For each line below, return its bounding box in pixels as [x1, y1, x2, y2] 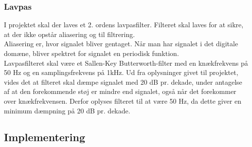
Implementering [4, 129, 85, 144]
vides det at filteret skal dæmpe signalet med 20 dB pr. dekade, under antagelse [4, 76, 242, 87]
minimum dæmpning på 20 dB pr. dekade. [4, 105, 130, 115]
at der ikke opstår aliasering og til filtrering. [4, 29, 135, 39]
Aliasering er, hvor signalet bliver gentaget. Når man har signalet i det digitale [4, 38, 238, 49]
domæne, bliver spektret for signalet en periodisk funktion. [4, 48, 179, 58]
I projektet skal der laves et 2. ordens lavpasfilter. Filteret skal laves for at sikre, [4, 19, 244, 30]
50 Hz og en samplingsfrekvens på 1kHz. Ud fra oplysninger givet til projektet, [4, 67, 238, 77]
